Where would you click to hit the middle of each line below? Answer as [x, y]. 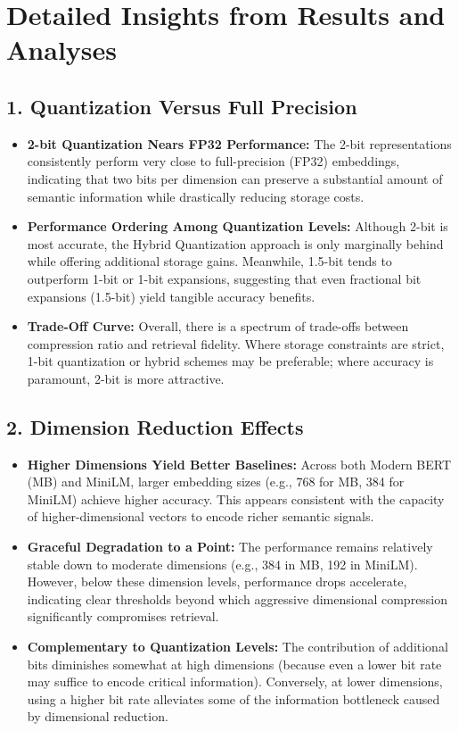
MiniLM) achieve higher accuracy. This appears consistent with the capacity [236, 498]
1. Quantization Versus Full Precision [182, 106]
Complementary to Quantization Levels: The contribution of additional [238, 647]
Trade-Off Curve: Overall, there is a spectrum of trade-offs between [218, 326]
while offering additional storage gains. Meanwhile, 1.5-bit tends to [209, 261]
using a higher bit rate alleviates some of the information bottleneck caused [234, 698]
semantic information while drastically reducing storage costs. [196, 196]
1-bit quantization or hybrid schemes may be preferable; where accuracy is [230, 361]
